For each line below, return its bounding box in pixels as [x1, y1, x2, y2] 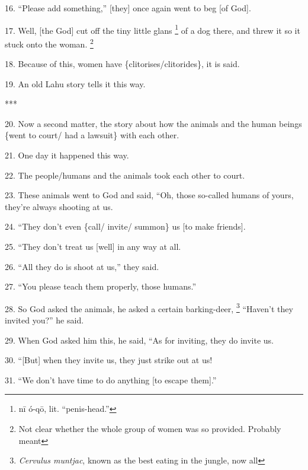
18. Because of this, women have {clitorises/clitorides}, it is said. [5, 58, 240, 70]
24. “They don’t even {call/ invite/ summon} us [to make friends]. [5, 220, 246, 233]
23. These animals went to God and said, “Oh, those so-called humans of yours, [5, 189, 294, 201]
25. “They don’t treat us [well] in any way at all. [5, 240, 181, 253]
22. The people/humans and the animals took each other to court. [5, 169, 245, 181]
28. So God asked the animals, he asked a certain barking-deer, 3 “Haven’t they [5, 300, 293, 315]
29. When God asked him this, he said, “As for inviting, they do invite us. [5, 334, 274, 346]
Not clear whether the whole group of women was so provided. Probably [18, 423, 281, 435]
